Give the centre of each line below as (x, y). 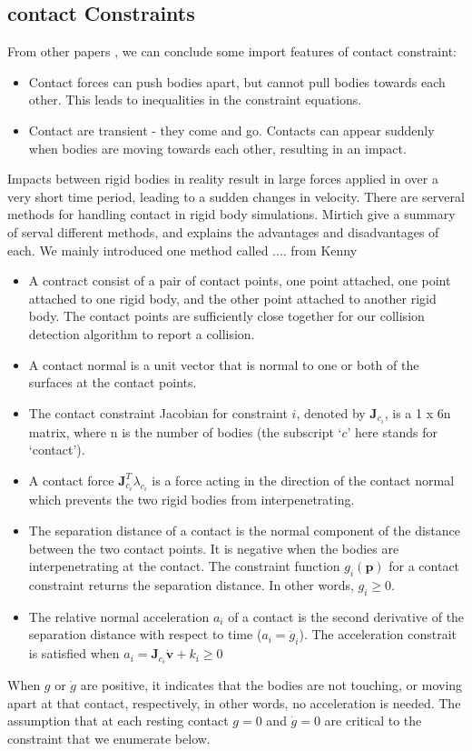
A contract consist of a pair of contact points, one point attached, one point (240, 280)
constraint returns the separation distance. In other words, (191, 585)
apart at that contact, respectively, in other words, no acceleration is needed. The (234, 702)
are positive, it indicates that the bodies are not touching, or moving (271, 685)
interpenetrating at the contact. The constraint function (184, 566)
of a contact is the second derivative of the (346, 616)
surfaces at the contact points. (113, 382)
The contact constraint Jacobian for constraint (158, 412)
